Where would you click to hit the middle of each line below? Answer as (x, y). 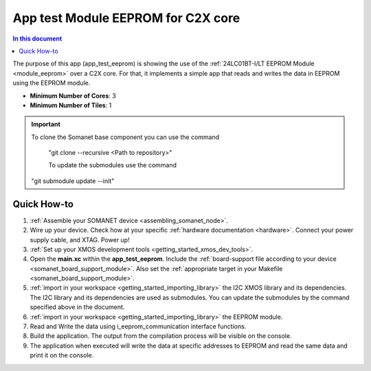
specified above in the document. (77, 307)
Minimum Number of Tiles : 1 (71, 105)
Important (46, 125)
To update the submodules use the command (113, 165)
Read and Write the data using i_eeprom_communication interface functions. (138, 326)
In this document (37, 39)
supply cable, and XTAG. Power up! (80, 240)
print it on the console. (62, 355)
